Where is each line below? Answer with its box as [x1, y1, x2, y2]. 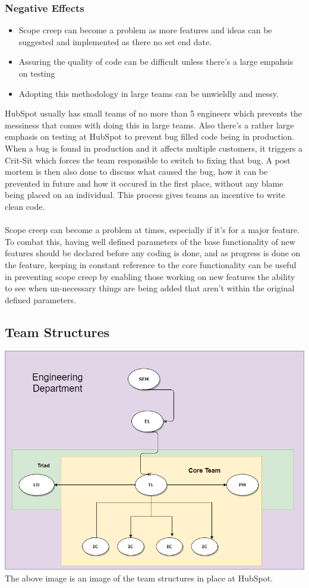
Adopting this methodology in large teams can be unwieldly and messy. [18, 87, 279, 99]
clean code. [5, 200, 45, 212]
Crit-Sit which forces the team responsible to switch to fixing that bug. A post [5, 153, 291, 166]
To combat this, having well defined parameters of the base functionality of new [5, 235, 295, 247]
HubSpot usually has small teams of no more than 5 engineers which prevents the [5, 107, 302, 120]
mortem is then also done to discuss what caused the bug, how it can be [5, 165, 268, 178]
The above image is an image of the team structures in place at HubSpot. [5, 571, 273, 584]
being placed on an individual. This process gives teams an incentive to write [5, 188, 285, 201]
